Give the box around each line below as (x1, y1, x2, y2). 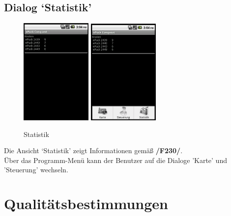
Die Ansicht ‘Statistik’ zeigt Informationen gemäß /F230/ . (4, 145, 183, 156)
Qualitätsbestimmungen (4, 193, 168, 214)
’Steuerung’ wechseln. (4, 164, 68, 175)
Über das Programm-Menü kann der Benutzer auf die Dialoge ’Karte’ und (4, 155, 227, 165)
